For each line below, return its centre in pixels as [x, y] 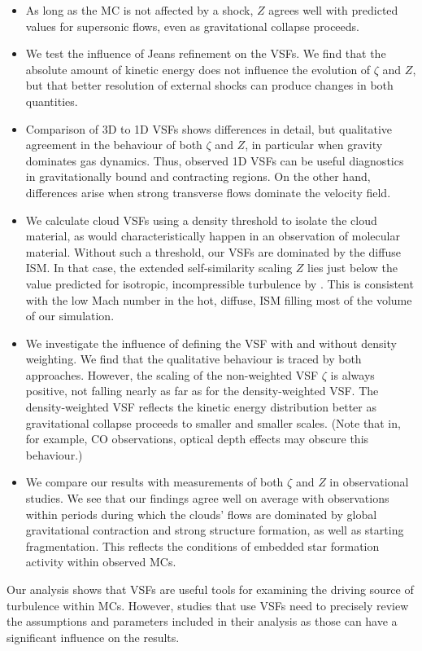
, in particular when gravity [314, 145]
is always [352, 374]
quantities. [52, 101]
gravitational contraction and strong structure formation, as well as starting [215, 530]
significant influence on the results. [93, 637]
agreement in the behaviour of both [114, 145]
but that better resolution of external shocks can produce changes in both [209, 85]
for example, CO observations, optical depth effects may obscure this [197, 439]
